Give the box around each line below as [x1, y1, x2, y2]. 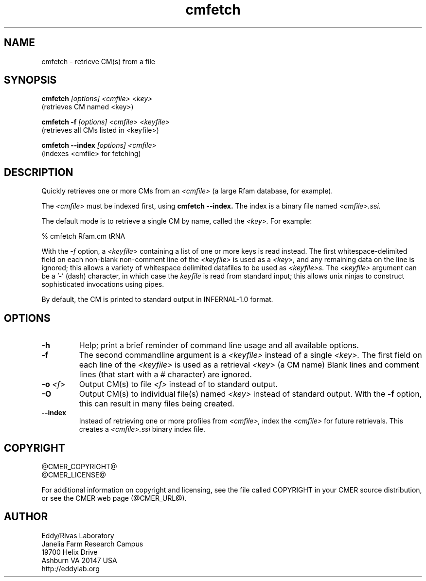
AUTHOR [4, 511, 48, 523]
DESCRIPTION [4, 166, 73, 178]
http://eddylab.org [41, 564, 100, 573]
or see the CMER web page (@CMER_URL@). [41, 493, 187, 502]
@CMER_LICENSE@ [41, 470, 106, 479]
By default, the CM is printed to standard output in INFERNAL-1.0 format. [41, 295, 273, 304]
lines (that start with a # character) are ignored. [79, 370, 252, 380]
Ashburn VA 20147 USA [41, 556, 117, 564]
